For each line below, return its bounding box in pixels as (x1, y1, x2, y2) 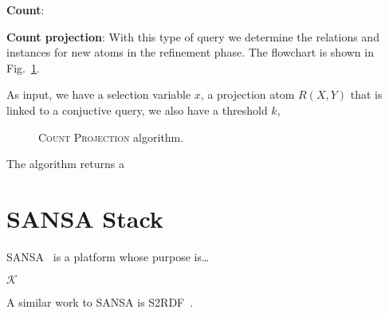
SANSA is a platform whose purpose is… (6, 248, 210, 264)
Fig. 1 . (6, 59, 40, 76)
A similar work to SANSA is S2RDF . (6, 294, 194, 311)
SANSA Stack (6, 201, 163, 234)
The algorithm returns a (6, 155, 124, 172)
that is (350, 86, 383, 103)
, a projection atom (200, 86, 295, 103)
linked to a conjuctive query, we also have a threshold (6, 101, 268, 118)
